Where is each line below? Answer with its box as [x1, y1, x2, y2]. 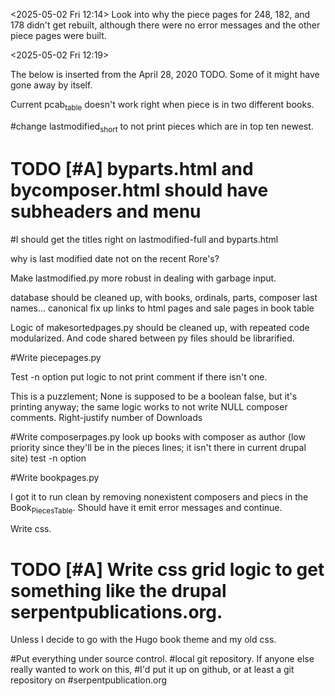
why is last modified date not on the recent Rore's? [10, 252, 220, 264]
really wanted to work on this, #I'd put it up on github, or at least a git [10, 664, 295, 676]
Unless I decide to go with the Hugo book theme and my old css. [10, 634, 277, 646]
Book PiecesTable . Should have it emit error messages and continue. [10, 501, 283, 516]
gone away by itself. [10, 79, 93, 91]
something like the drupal [10, 579, 227, 602]
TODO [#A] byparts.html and [10, 157, 254, 180]
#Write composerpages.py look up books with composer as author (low [10, 430, 306, 443]
